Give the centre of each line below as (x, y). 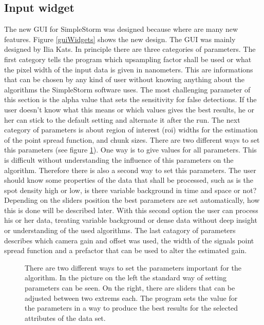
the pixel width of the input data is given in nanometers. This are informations (129, 69)
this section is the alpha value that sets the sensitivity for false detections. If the (130, 99)
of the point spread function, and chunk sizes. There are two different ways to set (132, 139)
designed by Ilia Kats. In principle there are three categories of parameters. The (130, 49)
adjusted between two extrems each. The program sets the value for (131, 298)
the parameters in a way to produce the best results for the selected (131, 308)
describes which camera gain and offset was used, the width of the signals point (129, 240)
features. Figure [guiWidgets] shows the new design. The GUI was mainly (120, 39)
